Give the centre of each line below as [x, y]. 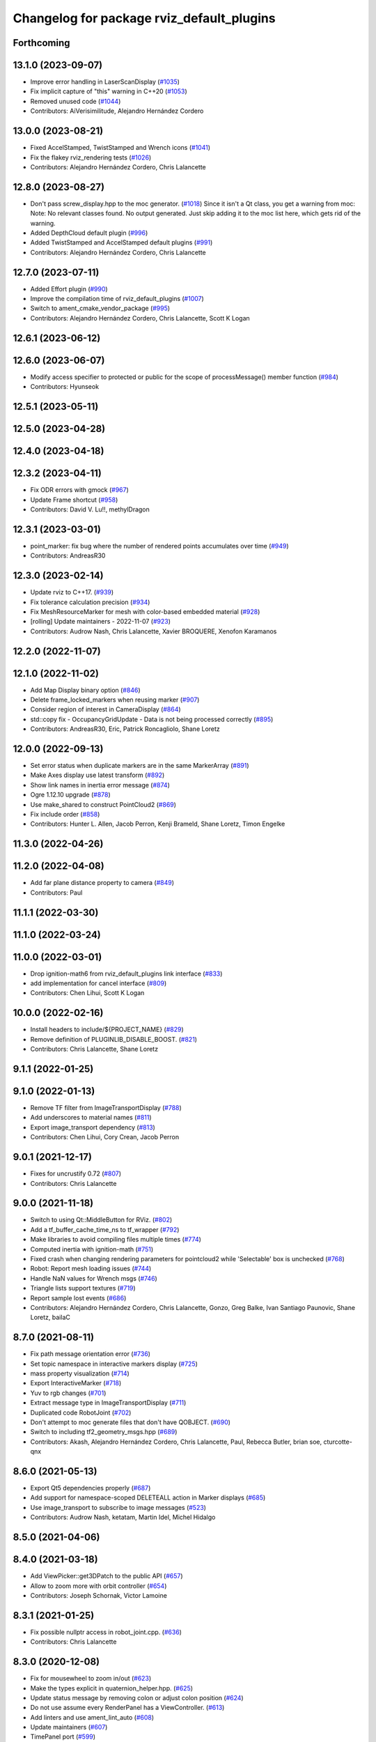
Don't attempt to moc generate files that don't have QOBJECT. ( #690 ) [131, 1422]
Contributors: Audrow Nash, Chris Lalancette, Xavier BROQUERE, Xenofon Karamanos [154, 631]
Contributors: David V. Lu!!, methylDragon [90, 509]
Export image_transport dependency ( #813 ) [93, 1127]
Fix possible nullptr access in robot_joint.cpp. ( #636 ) [106, 1632]
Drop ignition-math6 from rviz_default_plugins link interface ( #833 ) [126, 973]
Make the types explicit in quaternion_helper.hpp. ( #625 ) [112, 1688]
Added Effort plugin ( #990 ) [69, 288]
